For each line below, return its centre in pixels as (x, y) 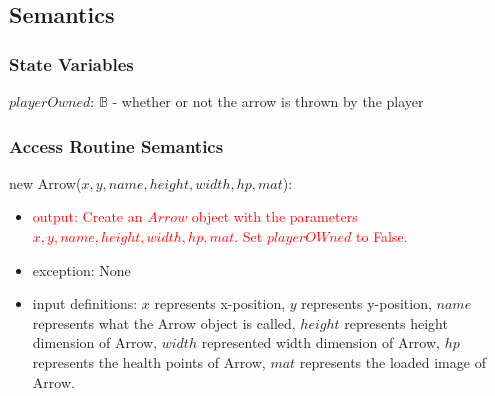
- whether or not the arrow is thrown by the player (268, 101)
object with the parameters (274, 216)
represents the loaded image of (392, 361)
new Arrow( (45, 182)
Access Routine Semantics (116, 145)
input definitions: (85, 303)
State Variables (71, 63)
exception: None (81, 269)
